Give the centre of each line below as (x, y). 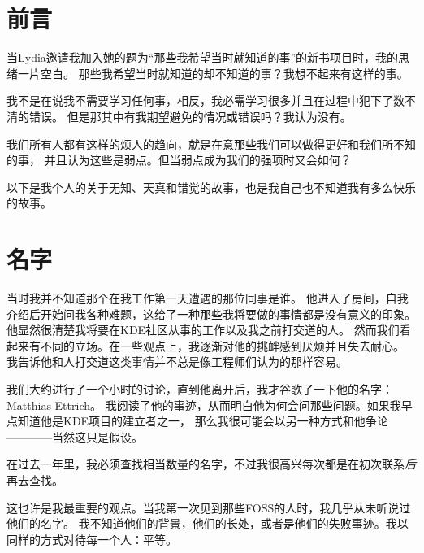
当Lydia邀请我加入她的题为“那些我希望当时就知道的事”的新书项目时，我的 (203, 57)
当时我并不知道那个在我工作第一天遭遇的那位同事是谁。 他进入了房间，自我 (208, 298)
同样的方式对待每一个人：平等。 (92, 539)
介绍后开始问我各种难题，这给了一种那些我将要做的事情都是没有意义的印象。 (211, 314)
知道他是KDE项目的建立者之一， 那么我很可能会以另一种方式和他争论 (203, 421)
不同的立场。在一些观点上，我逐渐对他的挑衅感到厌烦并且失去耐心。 (222, 345)
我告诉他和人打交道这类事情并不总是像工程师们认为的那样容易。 (177, 361)
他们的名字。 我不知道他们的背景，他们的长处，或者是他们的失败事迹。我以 (208, 523)
